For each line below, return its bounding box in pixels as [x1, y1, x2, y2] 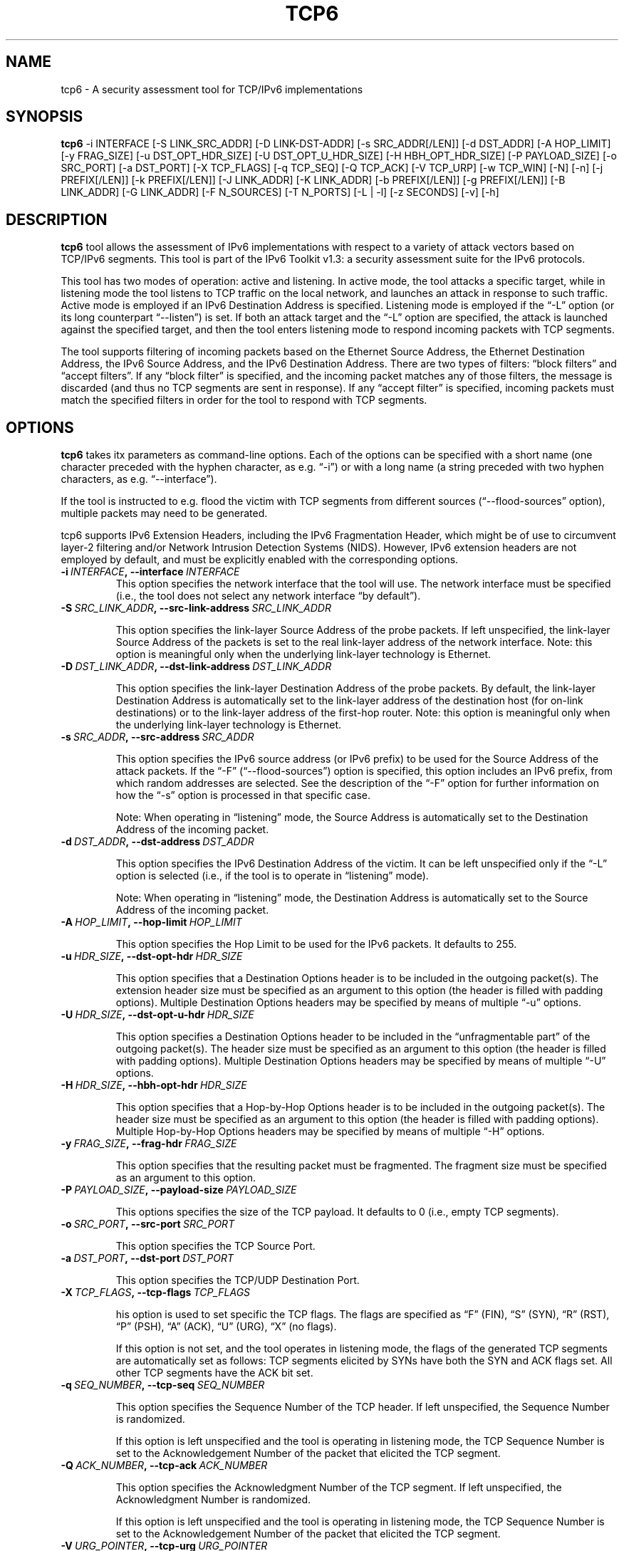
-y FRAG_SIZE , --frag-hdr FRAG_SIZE [61, 1137, 237, 1150]
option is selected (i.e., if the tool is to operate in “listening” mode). [115, 869, 429, 882]
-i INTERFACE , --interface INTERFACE [61, 565, 240, 578]
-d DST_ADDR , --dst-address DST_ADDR [61, 835, 254, 848]
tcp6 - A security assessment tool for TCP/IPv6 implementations [61, 83, 363, 95]
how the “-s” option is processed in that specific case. [115, 789, 370, 802]
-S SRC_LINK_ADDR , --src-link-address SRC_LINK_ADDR [61, 602, 331, 615]
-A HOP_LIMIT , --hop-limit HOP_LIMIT [61, 916, 242, 929]
